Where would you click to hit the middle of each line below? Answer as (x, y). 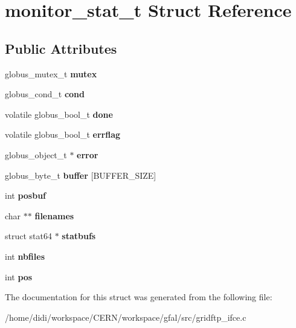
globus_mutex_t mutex (51, 73)
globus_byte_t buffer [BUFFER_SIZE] (81, 175)
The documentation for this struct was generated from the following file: (139, 297)
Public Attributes (61, 48)
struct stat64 (28, 236)
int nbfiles (25, 256)
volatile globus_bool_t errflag (63, 134)
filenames (54, 215)
